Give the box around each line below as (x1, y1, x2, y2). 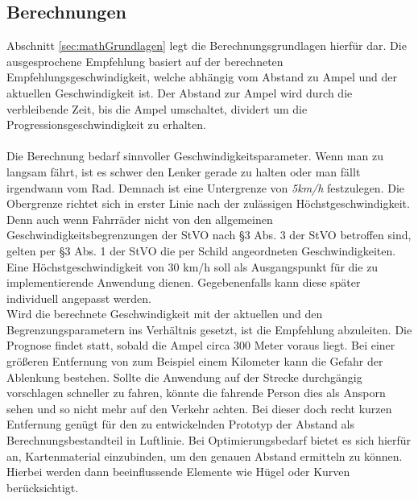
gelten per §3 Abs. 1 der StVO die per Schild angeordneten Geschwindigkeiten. (6, 242, 396, 259)
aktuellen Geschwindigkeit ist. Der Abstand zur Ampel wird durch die (6, 84, 353, 101)
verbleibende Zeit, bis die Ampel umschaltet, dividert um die (6, 100, 308, 117)
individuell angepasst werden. (6, 289, 151, 306)
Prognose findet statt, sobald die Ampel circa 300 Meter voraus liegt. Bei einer (6, 337, 395, 354)
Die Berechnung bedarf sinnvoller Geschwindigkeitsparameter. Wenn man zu (6, 147, 383, 164)
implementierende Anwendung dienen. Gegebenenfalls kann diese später (6, 274, 361, 291)
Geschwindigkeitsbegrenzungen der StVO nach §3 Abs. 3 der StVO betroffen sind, (6, 226, 412, 243)
